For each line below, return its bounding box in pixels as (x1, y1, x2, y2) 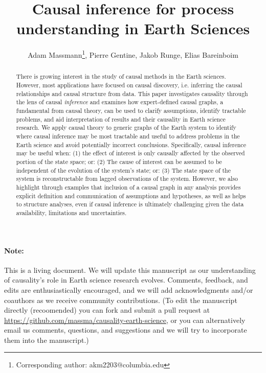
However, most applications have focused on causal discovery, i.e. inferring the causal (16, 81, 242, 89)
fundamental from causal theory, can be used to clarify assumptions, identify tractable (16, 106, 246, 114)
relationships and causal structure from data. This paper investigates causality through (16, 89, 248, 98)
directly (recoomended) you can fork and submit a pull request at (4, 305, 210, 315)
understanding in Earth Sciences (16, 18, 250, 39)
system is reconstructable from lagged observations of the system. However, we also (16, 174, 238, 183)
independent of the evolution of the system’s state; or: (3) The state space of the (16, 166, 231, 174)
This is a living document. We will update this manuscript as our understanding (4, 264, 256, 275)
